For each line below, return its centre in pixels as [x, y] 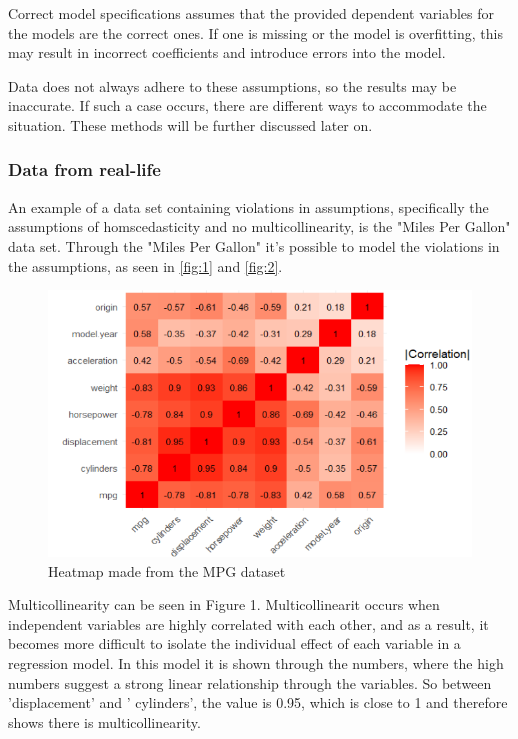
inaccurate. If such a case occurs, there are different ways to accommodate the [247, 105]
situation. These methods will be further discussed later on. [190, 124]
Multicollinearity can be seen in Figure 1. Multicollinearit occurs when [224, 604]
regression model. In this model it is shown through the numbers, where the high [256, 663]
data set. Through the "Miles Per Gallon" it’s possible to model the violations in [254, 245]
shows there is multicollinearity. [104, 721]
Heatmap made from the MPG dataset [167, 570]
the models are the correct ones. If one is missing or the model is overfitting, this [255, 32]
